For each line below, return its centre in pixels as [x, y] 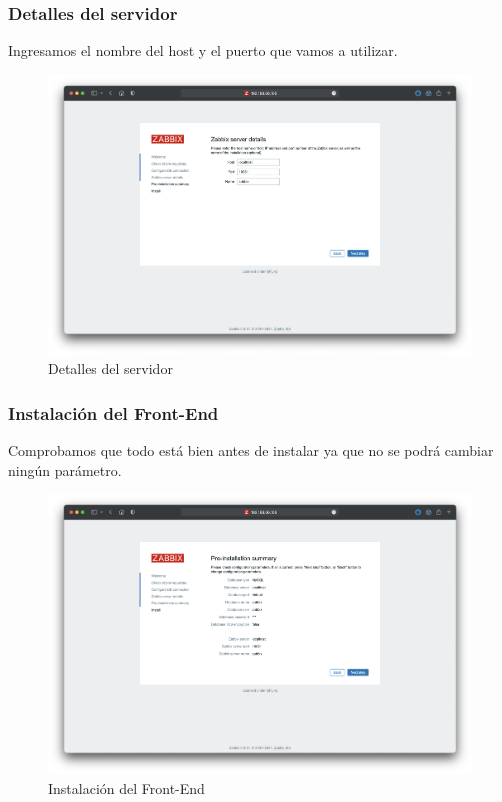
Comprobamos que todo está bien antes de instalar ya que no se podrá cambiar [251, 449]
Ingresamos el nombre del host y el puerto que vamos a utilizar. [203, 50]
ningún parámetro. [65, 469]
